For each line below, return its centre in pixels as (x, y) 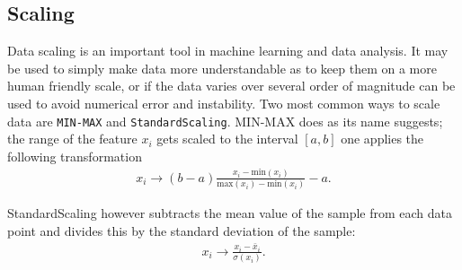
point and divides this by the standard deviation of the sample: (182, 230)
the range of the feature (72, 139)
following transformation (75, 156)
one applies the (382, 139)
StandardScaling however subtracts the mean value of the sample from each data (230, 213)
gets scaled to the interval (227, 139)
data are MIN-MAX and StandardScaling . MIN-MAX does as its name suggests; (225, 121)
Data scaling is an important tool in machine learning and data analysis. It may (228, 51)
